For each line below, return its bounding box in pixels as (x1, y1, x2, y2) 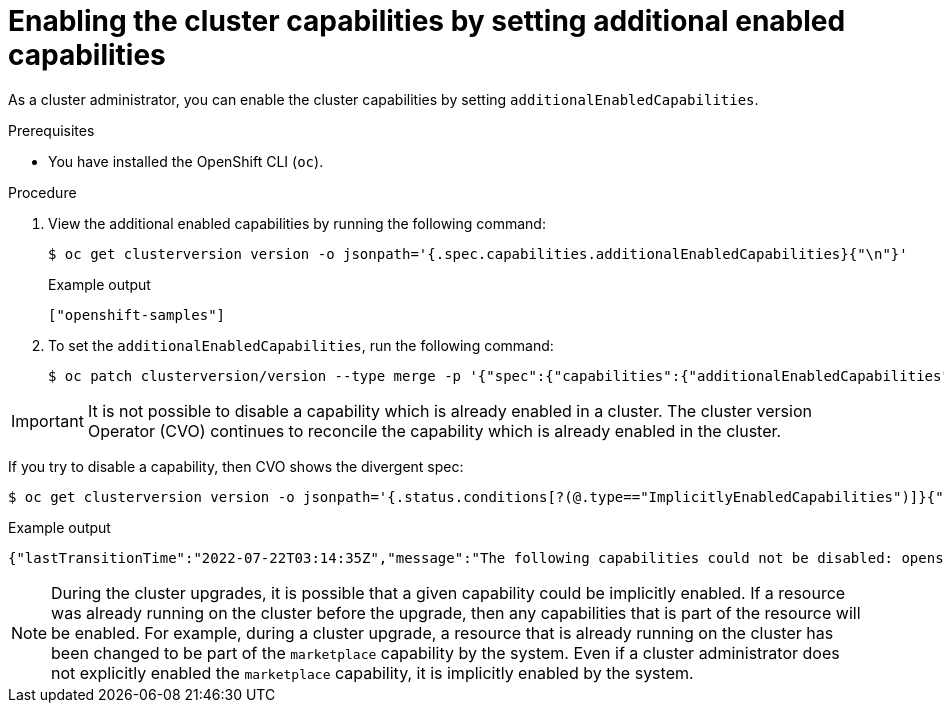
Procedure (8, 183, 77, 201)
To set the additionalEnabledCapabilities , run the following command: (48, 336, 554, 354)
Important (11, 410, 84, 431)
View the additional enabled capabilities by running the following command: (48, 214, 546, 232)
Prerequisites (8, 121, 95, 139)
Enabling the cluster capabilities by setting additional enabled (8, 4, 846, 38)
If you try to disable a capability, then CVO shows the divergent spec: (8, 457, 464, 475)
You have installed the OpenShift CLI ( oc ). (48, 152, 324, 170)
